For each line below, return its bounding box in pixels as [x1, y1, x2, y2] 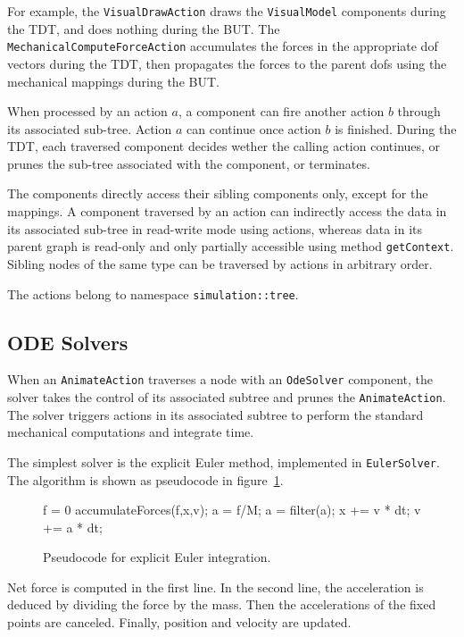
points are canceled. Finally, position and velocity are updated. [7, 613, 352, 632]
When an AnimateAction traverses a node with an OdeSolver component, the [7, 370, 434, 389]
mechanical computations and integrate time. [7, 423, 254, 441]
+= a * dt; [43, 517, 103, 536]
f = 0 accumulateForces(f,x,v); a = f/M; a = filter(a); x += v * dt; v [43, 500, 421, 519]
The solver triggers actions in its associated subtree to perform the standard [7, 405, 424, 423]
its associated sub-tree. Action [7, 119, 172, 138]
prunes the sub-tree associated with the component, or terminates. [7, 154, 370, 172]
